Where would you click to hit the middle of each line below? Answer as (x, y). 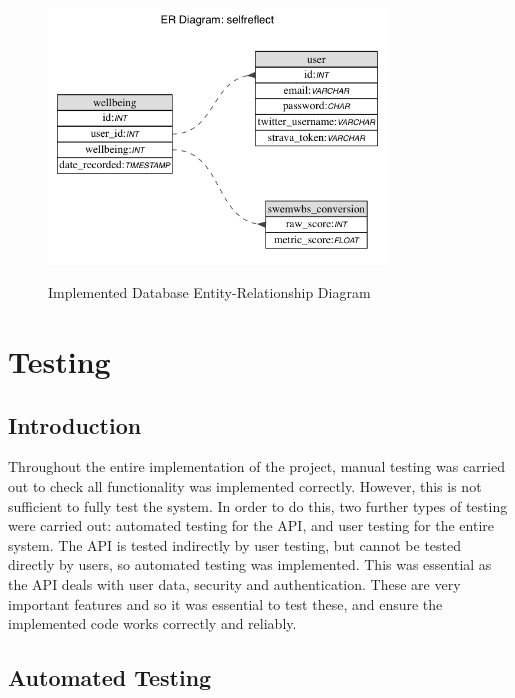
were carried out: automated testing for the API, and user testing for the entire (251, 525)
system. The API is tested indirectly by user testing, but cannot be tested (235, 544)
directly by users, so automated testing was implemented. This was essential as (250, 564)
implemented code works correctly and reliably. (152, 623)
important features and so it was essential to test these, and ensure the (225, 603)
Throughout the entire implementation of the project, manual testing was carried (256, 466)
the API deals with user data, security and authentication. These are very (234, 583)
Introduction (75, 424)
